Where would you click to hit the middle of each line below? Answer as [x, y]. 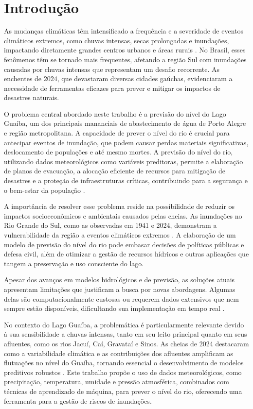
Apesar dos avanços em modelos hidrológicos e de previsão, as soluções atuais [119, 280]
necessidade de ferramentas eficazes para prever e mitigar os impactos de [112, 88]
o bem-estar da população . [45, 190]
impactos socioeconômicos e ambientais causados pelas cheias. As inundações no [123, 215]
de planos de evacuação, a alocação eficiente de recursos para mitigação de [115, 171]
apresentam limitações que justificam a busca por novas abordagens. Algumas [120, 289]
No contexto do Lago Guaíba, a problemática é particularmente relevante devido [124, 324]
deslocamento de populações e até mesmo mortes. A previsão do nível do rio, [118, 152]
